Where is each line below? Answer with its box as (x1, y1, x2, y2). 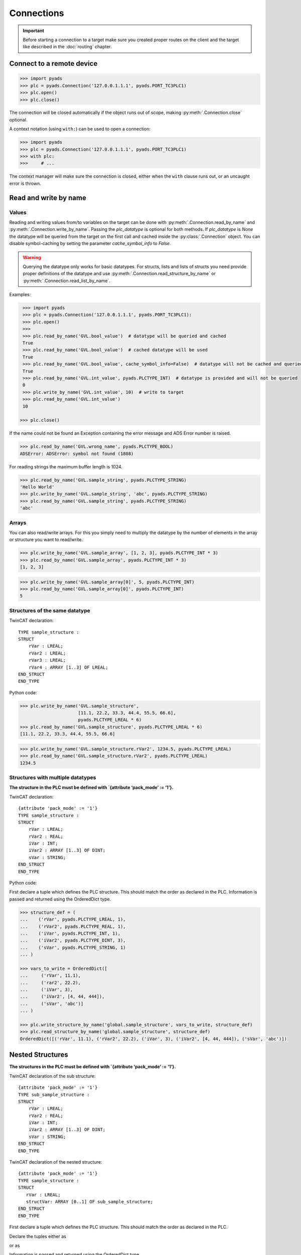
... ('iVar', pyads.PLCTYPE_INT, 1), (20, 930, 120, 936)
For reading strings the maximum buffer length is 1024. (9, 463, 123, 469)
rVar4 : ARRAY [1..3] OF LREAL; (28, 664, 108, 670)
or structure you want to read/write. (9, 537, 83, 543)
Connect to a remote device (9, 59, 98, 68)
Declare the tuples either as (9, 1233, 66, 1239)
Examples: (9, 292, 31, 298)
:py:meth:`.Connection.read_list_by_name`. (23, 278, 110, 284)
